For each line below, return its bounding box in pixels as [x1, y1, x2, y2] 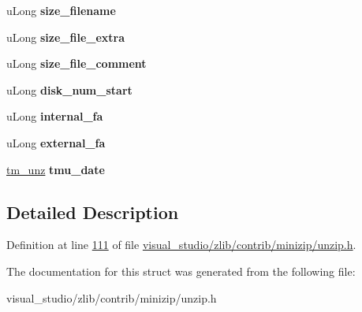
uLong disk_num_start [6, 81, 132, 98]
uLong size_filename [6, 2, 116, 18]
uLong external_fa [6, 134, 106, 150]
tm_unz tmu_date [6, 161, 105, 177]
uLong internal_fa [6, 108, 103, 124]
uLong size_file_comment [6, 55, 147, 72]
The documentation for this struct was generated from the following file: [6, 262, 356, 279]
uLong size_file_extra [6, 28, 125, 45]
